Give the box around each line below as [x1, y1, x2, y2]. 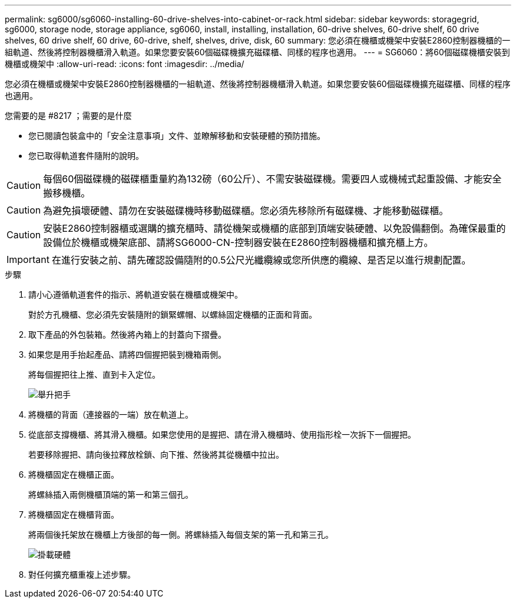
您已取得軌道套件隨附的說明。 [28, 151, 144, 161]
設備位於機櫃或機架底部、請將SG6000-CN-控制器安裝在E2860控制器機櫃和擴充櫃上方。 [43, 236, 434, 248]
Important [6, 254, 49, 265]
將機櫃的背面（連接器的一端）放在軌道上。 [28, 409, 193, 419]
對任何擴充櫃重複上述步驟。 [28, 569, 135, 579]
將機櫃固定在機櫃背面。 [28, 509, 119, 519]
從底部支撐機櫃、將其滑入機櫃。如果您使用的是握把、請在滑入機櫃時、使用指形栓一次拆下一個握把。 [28, 429, 416, 439]
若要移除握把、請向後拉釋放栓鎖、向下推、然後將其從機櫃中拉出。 [28, 449, 284, 459]
